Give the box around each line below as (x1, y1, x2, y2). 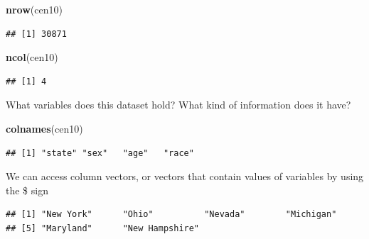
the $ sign (6, 182, 48, 197)
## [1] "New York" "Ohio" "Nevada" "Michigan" (6, 209, 337, 220)
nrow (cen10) (6, 2, 63, 16)
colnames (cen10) (6, 121, 83, 135)
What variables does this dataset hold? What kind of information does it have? (6, 97, 351, 112)
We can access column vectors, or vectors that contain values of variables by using (6, 169, 364, 184)
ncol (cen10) (6, 50, 58, 65)
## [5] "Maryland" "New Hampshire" (6, 223, 200, 233)
